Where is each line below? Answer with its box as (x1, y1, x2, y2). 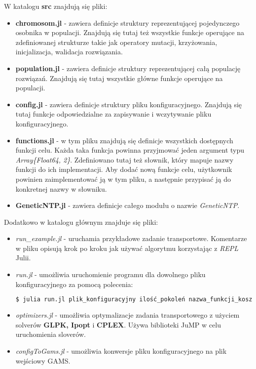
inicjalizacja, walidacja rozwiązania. (15, 46, 123, 57)
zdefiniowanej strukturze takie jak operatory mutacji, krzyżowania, (15, 37, 218, 47)
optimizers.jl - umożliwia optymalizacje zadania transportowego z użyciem (15, 310, 240, 320)
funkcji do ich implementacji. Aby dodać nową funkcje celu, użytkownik (15, 164, 232, 174)
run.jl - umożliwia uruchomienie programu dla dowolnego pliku (15, 269, 206, 280)
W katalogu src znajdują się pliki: (4, 1, 108, 11)
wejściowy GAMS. (15, 355, 71, 366)
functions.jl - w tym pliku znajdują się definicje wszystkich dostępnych (15, 135, 233, 145)
